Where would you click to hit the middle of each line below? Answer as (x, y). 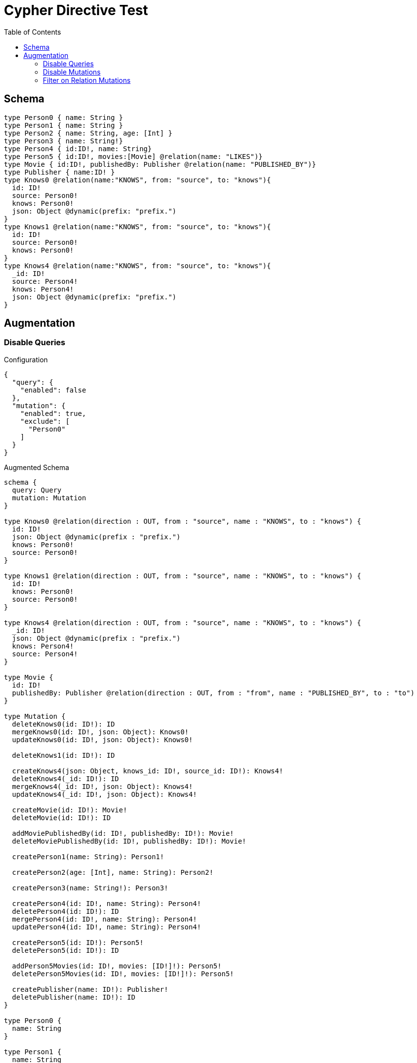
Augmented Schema (37, 467)
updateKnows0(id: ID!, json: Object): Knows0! (102, 739)
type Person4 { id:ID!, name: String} (78, 148)
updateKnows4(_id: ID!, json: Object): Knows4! (104, 794)
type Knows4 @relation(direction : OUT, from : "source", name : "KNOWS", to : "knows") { (183, 622)
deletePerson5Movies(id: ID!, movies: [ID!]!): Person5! (123, 974)
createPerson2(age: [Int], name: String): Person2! (113, 872)
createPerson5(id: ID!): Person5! (78, 942)
